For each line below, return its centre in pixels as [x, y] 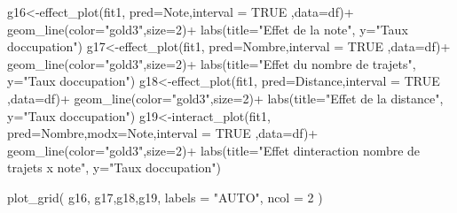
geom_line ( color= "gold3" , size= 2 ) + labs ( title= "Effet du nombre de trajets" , [212, 63]
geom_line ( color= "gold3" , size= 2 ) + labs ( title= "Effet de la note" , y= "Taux [208, 29]
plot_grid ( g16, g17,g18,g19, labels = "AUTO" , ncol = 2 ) [165, 197]
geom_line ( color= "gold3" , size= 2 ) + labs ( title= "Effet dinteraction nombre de [214, 150]
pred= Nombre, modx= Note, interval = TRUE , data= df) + [163, 133]
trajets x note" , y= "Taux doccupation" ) [114, 167]
